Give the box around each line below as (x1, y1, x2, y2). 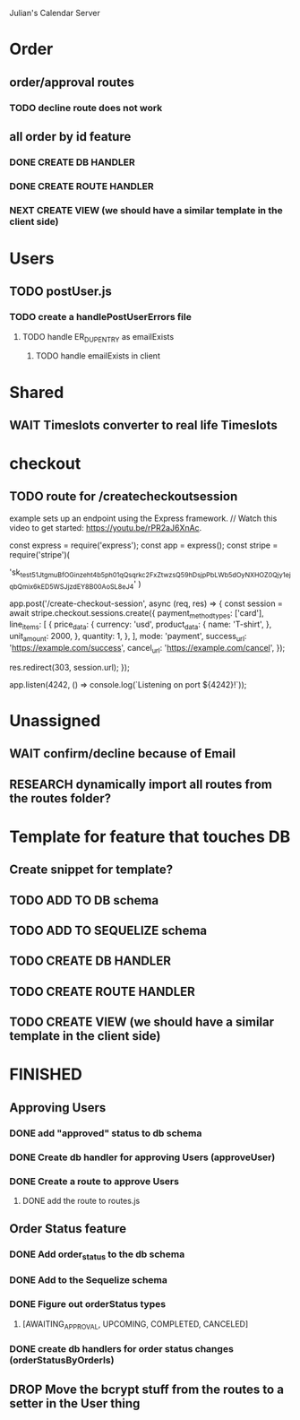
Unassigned (9, 710, 101, 731)
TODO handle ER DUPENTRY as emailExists (21, 331, 175, 344)
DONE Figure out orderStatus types (9, 1298, 167, 1311)
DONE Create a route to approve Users (9, 1174, 179, 1187)
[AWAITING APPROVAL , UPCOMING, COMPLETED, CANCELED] (21, 1318, 249, 1331)
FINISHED (9, 1064, 82, 1085)
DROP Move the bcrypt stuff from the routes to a (9, 1381, 285, 1397)
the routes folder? (9, 791, 112, 806)
